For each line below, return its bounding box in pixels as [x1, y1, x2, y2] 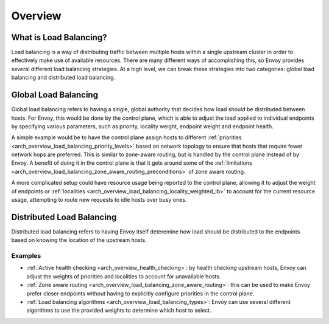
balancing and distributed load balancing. [11, 74, 116, 81]
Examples [11, 252, 41, 260]
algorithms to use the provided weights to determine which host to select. [26, 307, 211, 314]
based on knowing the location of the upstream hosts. [11, 236, 147, 244]
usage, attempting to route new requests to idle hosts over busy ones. [11, 196, 187, 204]
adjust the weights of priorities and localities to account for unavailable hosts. [26, 272, 221, 280]
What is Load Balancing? [11, 32, 107, 43]
